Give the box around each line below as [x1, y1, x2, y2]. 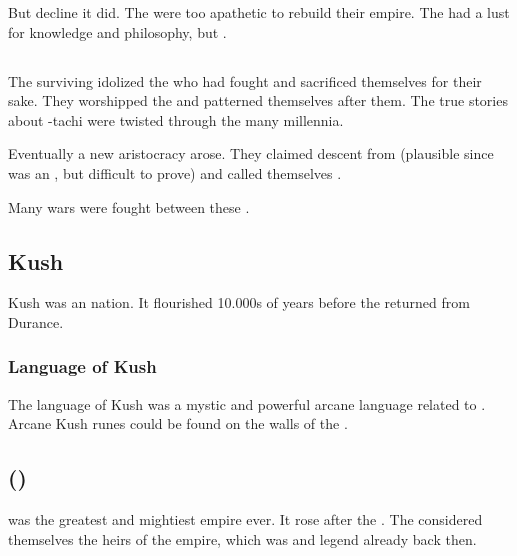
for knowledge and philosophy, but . [8, 21, 227, 42]
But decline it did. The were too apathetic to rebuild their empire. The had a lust [8, 2, 510, 22]
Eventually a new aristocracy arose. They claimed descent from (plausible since [8, 143, 494, 164]
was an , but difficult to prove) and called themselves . [8, 162, 342, 183]
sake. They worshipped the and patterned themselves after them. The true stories [8, 90, 508, 111]
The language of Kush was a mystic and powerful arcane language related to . [8, 393, 486, 414]
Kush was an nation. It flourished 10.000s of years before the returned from [8, 292, 470, 313]
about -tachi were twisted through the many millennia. [8, 109, 344, 130]
